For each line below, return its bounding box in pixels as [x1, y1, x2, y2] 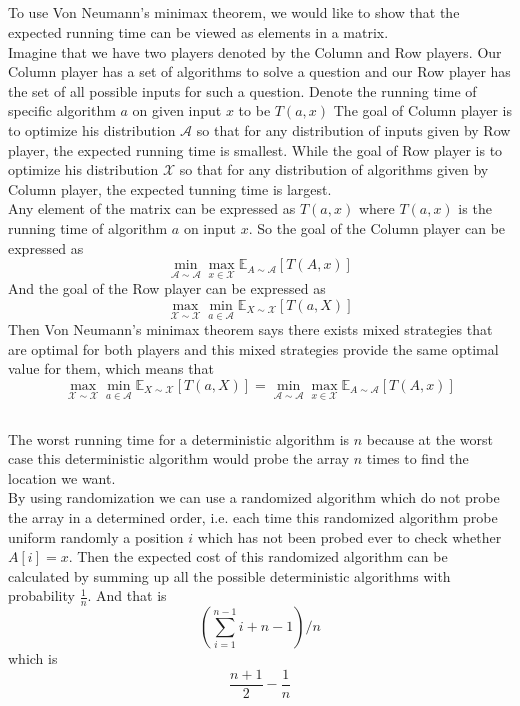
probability [8, 585, 75, 606]
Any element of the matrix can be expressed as [8, 198, 296, 219]
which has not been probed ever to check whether [197, 526, 502, 547]
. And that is [87, 585, 167, 606]
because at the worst [366, 428, 494, 449]
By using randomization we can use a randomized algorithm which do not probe [8, 487, 500, 508]
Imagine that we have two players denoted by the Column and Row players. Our [8, 41, 502, 62]
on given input [132, 100, 222, 121]
